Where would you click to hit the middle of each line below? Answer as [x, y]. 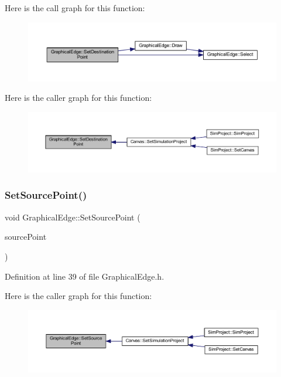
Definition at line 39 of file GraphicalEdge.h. [85, 276]
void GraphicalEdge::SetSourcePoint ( [73, 217]
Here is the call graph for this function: [75, 8]
